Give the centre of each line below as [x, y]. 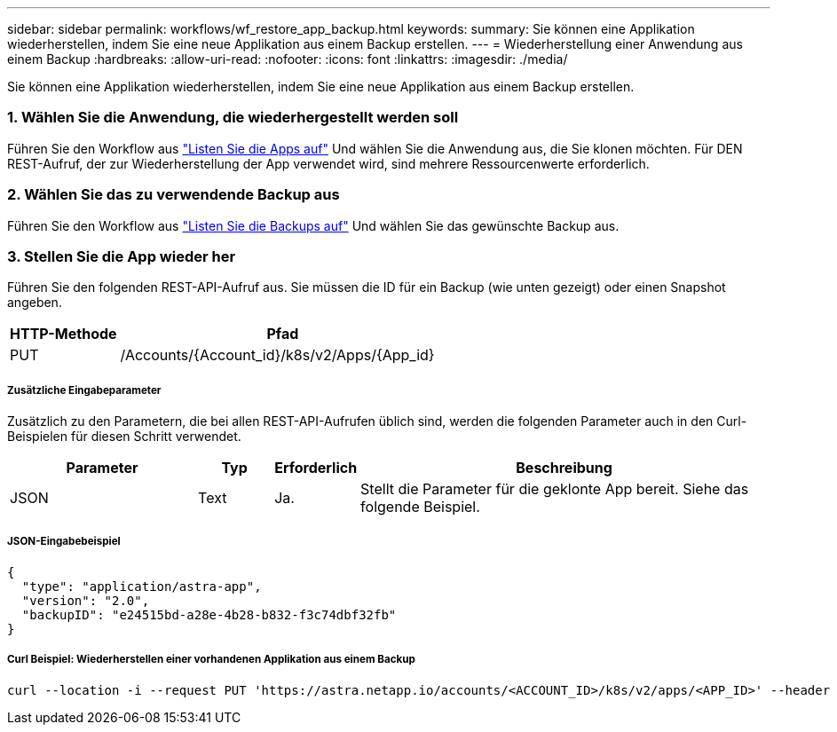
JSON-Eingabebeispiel [64, 542]
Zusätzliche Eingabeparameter [84, 390]
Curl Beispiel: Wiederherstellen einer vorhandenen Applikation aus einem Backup [211, 660]
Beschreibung [564, 468]
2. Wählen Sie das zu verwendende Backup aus [174, 195]
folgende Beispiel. [420, 507]
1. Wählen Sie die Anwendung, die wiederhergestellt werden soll [233, 118]
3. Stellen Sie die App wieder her [122, 256]
